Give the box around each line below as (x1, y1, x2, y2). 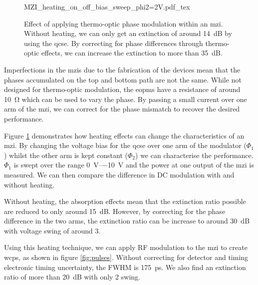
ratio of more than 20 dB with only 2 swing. (4, 271, 140, 282)
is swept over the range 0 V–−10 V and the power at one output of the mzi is (13, 159, 254, 170)
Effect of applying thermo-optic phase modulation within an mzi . (24, 18, 223, 28)
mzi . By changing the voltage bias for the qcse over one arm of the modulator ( (4, 140, 247, 150)
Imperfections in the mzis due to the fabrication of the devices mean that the (4, 64, 241, 74)
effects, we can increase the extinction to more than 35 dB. (41, 47, 223, 58)
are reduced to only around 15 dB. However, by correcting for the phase (4, 205, 226, 216)
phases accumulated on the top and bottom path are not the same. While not (4, 74, 242, 84)
